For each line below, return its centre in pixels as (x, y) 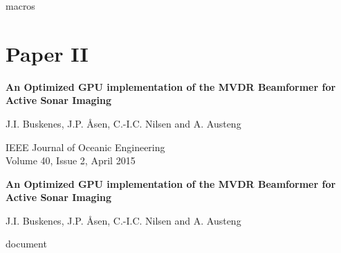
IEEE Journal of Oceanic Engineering (85, 147)
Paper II (47, 53)
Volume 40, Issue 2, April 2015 (71, 160)
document (26, 244)
